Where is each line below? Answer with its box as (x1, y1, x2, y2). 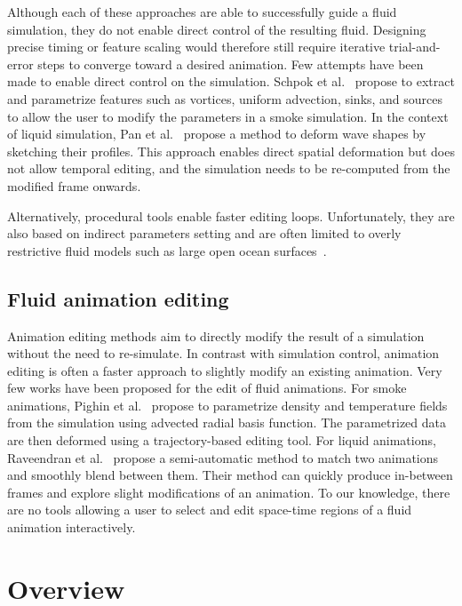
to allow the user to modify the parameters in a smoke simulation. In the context (7, 107, 449, 125)
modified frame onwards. (7, 176, 141, 195)
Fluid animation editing (7, 284, 229, 312)
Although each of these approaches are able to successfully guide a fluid (7, 3, 397, 20)
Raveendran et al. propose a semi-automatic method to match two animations (7, 448, 439, 466)
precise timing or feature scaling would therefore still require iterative (7, 37, 386, 56)
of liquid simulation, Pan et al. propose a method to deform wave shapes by (7, 124, 426, 143)
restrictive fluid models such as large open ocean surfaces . (7, 241, 327, 259)
